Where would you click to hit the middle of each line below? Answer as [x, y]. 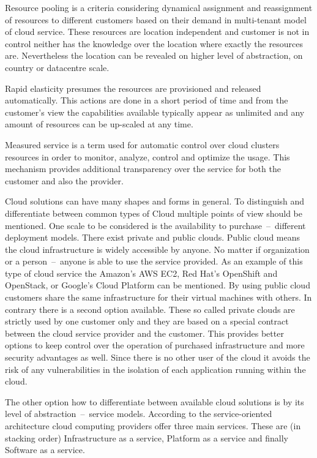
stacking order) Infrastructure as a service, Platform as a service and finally [147, 437]
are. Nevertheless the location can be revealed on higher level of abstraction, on [154, 55]
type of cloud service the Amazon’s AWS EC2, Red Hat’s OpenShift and [141, 273]
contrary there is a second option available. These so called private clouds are [150, 309]
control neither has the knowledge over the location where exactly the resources [154, 43]
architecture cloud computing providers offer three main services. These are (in [153, 426]
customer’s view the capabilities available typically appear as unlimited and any [155, 112]
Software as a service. [45, 450]
